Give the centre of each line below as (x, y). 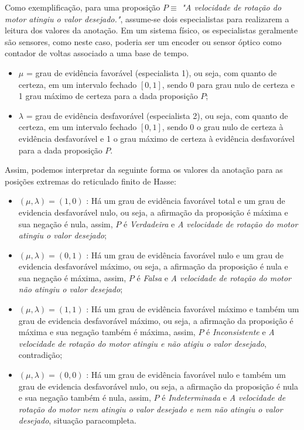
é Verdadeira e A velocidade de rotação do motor (211, 223)
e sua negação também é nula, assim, (85, 397)
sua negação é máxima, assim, (72, 277)
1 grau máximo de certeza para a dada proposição (108, 96)
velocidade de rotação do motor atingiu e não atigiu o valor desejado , (142, 343)
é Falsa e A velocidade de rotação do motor (214, 277)
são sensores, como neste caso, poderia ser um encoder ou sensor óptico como (143, 41)
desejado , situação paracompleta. (77, 420)
